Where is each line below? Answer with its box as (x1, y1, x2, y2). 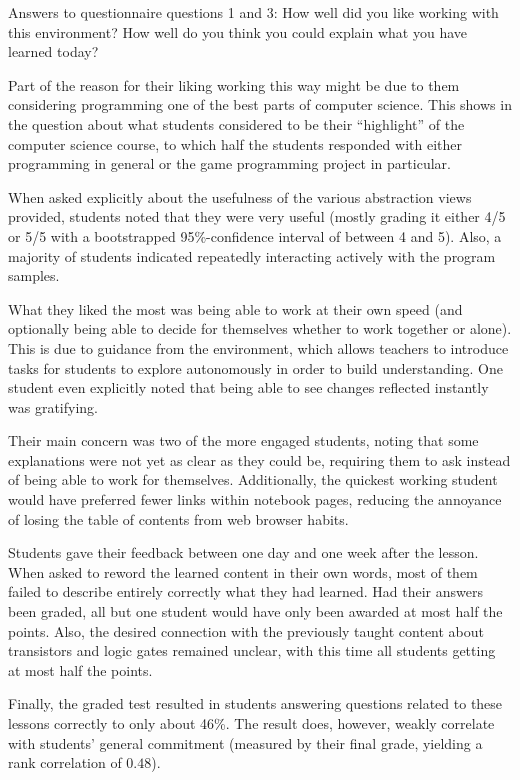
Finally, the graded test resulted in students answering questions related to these (8, 693, 503, 714)
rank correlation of (8, 752, 122, 773)
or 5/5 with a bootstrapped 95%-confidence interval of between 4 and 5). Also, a (8, 225, 502, 246)
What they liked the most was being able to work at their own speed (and (8, 298, 463, 319)
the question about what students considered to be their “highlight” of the (8, 113, 465, 134)
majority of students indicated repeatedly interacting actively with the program (8, 245, 496, 266)
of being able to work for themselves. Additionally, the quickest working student (8, 469, 498, 490)
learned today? (8, 41, 99, 62)
